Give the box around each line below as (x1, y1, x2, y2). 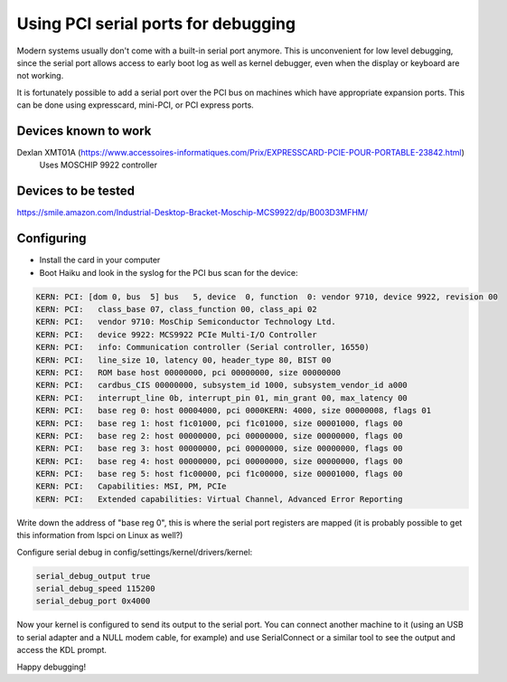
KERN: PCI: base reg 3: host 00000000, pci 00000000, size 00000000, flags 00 (35, 443, 403, 454)
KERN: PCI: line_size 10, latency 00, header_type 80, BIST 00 (35, 355, 332, 365)
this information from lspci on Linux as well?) (16, 530, 183, 541)
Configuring (16, 231, 87, 246)
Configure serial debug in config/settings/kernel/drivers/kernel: (16, 546, 253, 557)
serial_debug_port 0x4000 (35, 596, 151, 606)
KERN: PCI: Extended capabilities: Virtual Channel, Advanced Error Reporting (35, 494, 403, 504)
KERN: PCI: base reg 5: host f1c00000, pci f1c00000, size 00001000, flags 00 (35, 469, 403, 479)
